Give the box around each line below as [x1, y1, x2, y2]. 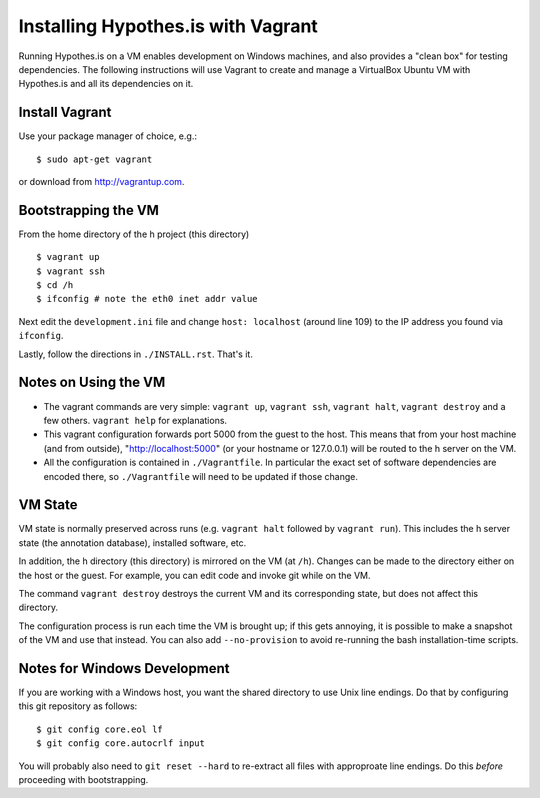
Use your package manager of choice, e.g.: [18, 130, 197, 142]
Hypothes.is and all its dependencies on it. [18, 78, 194, 90]
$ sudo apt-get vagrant [36, 153, 153, 165]
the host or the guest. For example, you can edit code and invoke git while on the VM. [18, 569, 371, 581]
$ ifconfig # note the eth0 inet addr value [36, 293, 259, 305]
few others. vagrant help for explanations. [43, 414, 228, 426]
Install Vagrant [18, 104, 112, 121]
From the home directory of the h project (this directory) [18, 228, 250, 240]
